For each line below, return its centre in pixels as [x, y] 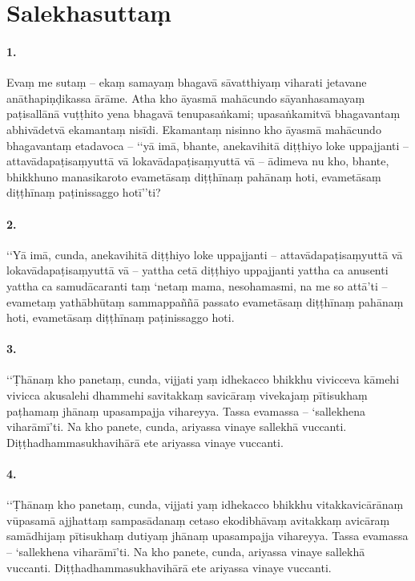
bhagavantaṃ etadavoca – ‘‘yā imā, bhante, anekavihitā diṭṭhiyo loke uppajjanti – [208, 145]
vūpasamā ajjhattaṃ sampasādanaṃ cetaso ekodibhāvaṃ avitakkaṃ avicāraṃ [198, 520]
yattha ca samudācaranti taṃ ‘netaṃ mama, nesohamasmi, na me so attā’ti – [197, 285]
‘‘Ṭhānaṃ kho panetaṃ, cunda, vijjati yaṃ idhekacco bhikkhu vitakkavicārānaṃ [205, 504]
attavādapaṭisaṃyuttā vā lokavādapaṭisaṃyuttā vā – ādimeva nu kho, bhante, [198, 161]
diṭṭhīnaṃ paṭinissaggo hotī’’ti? [84, 192]
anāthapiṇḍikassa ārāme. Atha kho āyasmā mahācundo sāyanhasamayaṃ [186, 98]
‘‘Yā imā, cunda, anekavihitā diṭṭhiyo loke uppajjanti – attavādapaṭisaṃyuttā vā [205, 254]
